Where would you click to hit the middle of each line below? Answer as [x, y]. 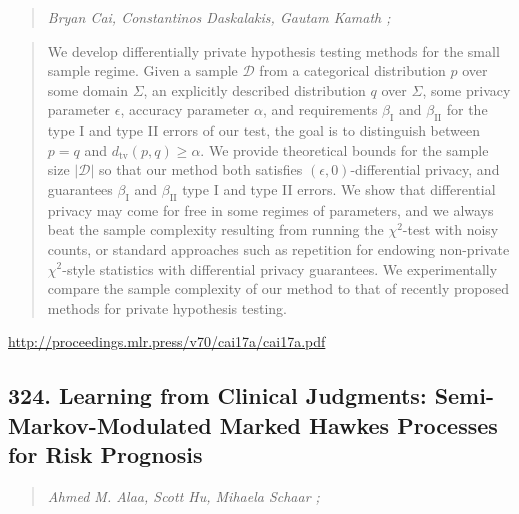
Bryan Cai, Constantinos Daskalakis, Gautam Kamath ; [219, 17]
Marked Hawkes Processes [358, 424]
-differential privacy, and [425, 169]
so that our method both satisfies [200, 169]
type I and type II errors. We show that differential [339, 188]
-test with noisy [450, 229]
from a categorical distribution [352, 70]
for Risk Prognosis [105, 454]
